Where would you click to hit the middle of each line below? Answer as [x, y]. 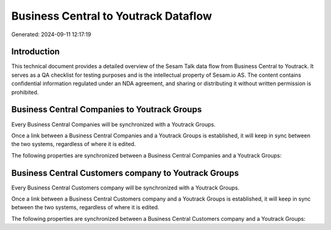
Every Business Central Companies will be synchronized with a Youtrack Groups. [113, 124]
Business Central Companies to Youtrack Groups [107, 109]
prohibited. [25, 92]
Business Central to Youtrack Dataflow [112, 16]
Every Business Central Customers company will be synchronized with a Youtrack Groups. [125, 188]
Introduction [36, 52]
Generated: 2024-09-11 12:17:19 [51, 34]
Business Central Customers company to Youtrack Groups [125, 173]
